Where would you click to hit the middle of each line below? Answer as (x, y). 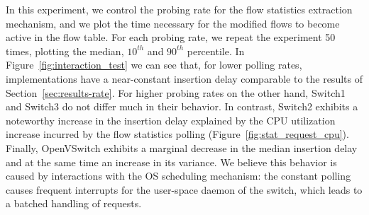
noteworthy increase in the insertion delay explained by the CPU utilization (171, 120)
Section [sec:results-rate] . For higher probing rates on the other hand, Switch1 (176, 92)
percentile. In (216, 51)
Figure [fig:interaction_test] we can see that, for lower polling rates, (154, 65)
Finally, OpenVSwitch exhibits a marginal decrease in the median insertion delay (182, 147)
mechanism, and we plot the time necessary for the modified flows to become (173, 23)
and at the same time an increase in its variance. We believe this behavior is (171, 162)
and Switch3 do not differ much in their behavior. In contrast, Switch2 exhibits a (182, 106)
